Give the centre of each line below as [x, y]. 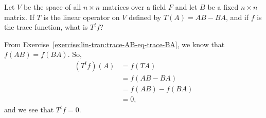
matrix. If [19, 17]
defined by [145, 17]
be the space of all [52, 7]
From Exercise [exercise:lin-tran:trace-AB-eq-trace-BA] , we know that [114, 44]
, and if [237, 17]
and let [186, 7]
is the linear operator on [82, 17]
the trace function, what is [46, 27]
